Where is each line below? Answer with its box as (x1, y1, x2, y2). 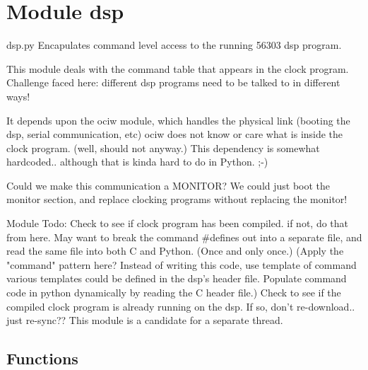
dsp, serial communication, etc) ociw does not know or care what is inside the (6, 127, 343, 141)
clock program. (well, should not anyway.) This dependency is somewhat (6, 140, 320, 155)
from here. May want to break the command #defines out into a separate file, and (6, 229, 362, 244)
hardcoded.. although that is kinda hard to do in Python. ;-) (6, 154, 268, 169)
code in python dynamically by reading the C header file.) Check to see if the (6, 285, 341, 300)
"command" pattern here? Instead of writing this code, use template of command (6, 257, 357, 272)
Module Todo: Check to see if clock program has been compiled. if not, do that (6, 216, 349, 231)
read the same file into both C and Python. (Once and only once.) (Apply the (6, 243, 344, 258)
